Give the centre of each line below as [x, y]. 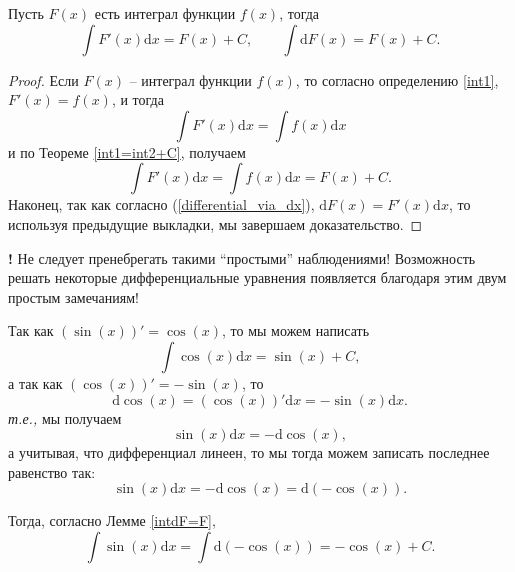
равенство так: [52, 471]
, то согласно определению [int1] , [397, 79]
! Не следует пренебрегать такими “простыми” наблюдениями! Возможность [242, 257]
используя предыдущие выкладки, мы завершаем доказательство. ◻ [215, 223]
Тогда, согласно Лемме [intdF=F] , [112, 520]
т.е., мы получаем [65, 417]
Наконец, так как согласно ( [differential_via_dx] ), [161, 204]
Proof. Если [43, 79]
